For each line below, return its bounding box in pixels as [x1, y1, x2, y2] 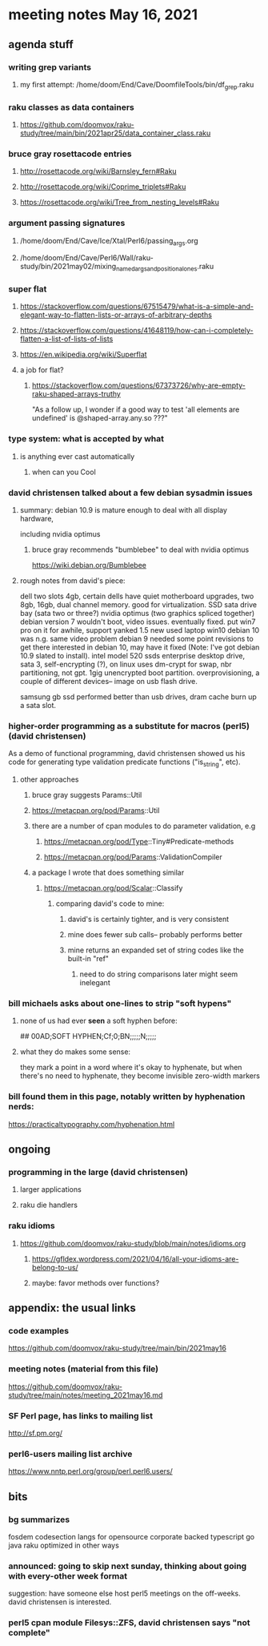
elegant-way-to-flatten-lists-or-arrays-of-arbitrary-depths [19, 310, 212, 320]
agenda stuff [8, 38, 74, 51]
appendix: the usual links [8, 1302, 136, 1315]
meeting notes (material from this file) [8, 1363, 159, 1374]
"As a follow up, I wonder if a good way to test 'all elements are [31, 404, 240, 414]
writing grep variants [8, 62, 92, 73]
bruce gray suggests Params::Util [31, 791, 142, 800]
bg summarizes [8, 1514, 70, 1525]
